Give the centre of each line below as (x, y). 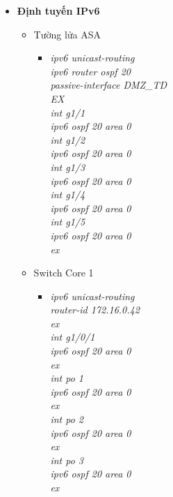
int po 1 (67, 378)
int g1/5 (68, 222)
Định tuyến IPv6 (58, 10)
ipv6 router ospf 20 (90, 71)
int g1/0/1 (73, 337)
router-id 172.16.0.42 (95, 310)
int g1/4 (68, 194)
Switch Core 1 (64, 273)
